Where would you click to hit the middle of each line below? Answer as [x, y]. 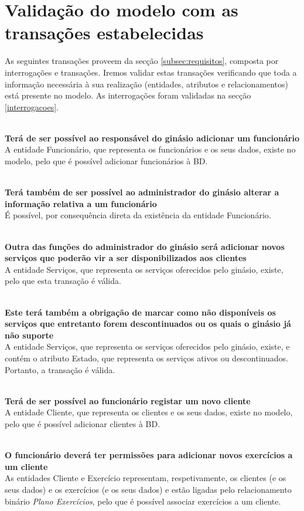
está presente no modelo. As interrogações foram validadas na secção [128, 95]
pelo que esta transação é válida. [63, 281]
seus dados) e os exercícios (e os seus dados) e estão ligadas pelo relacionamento [148, 489]
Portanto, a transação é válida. [60, 369]
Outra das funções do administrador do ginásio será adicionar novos [145, 246]
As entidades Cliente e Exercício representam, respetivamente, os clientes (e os [146, 478]
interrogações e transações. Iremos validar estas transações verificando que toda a [151, 72]
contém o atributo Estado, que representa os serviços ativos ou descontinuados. [146, 358]
